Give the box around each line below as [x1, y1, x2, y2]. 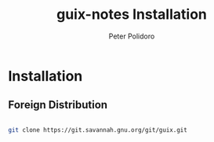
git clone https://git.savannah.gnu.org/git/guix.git [8, 126, 188, 134]
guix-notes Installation [56, 5, 208, 24]
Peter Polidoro [108, 31, 155, 41]
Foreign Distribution [8, 98, 108, 111]
